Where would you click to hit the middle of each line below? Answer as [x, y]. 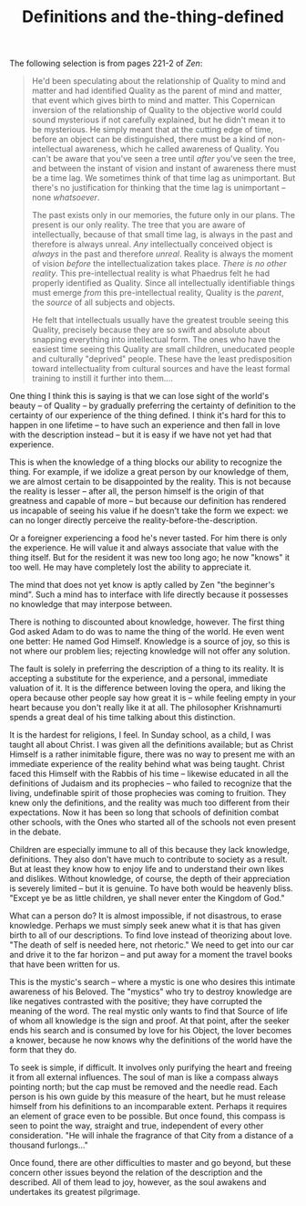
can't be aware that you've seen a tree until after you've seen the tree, [163, 159]
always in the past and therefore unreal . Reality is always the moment [162, 254]
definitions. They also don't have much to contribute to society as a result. [149, 859]
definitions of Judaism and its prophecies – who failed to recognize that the [151, 783]
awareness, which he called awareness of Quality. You [177, 149]
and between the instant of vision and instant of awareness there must [164, 168]
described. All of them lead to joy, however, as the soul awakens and [138, 1182]
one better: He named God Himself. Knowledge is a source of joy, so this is [150, 642]
